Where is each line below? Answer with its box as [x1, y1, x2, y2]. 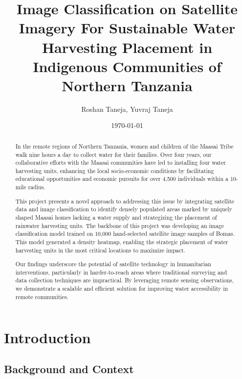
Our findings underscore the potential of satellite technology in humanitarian [15, 260, 211, 268]
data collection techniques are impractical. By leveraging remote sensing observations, [15, 276, 234, 284]
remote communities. [15, 292, 68, 301]
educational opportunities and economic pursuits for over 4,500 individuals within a [15, 175, 228, 183]
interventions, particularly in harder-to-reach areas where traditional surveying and [15, 268, 227, 276]
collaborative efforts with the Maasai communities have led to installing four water [15, 158, 226, 167]
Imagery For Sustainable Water [19, 18, 236, 38]
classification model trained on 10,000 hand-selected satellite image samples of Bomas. [15, 229, 235, 238]
